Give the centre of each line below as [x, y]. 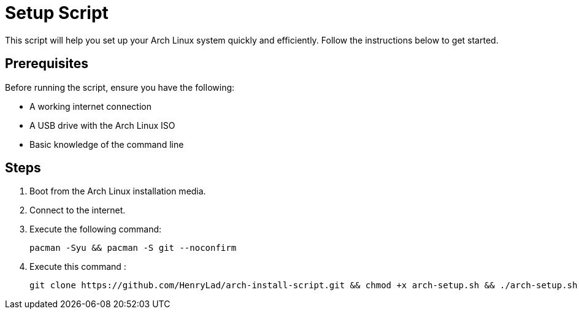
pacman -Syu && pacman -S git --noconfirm [133, 248]
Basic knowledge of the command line [107, 144]
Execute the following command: [96, 229]
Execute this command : [78, 267]
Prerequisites [47, 64]
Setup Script [57, 13]
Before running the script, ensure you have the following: [120, 87]
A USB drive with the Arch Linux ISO [102, 125]
